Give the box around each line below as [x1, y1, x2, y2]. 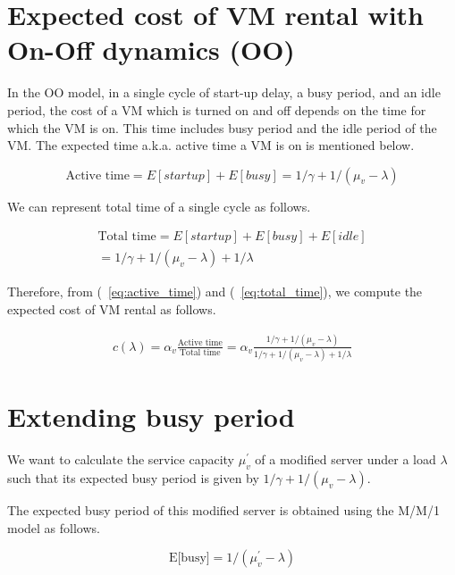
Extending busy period [7, 398, 295, 435]
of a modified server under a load [255, 450, 436, 469]
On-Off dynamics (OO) [7, 31, 295, 68]
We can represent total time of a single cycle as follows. [7, 196, 311, 215]
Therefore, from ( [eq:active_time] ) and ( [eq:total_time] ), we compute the [7, 282, 423, 301]
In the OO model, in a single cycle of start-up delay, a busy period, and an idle [7, 83, 441, 102]
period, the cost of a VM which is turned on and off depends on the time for [7, 100, 426, 119]
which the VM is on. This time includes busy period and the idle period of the [7, 118, 437, 137]
